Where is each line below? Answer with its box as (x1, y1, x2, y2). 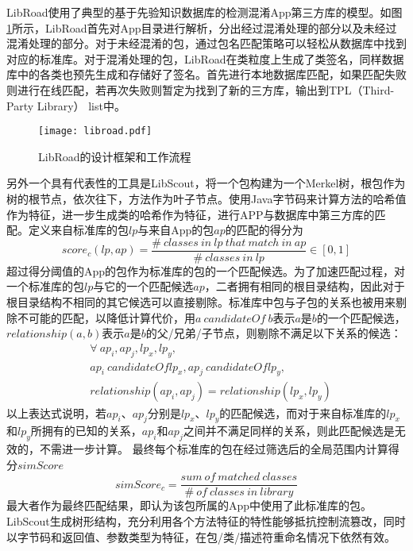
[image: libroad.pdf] (38, 125, 152, 137)
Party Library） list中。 (6, 97, 125, 114)
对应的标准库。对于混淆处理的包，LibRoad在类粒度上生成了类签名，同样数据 (6, 50, 404, 67)
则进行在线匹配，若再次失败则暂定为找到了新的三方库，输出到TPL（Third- (6, 81, 395, 98)
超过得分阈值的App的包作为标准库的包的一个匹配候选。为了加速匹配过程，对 (6, 262, 406, 279)
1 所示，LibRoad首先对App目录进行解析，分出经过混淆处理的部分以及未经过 (6, 19, 397, 36)
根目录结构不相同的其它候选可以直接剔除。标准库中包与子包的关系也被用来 (6, 294, 396, 310)
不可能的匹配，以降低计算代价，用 (17, 309, 195, 326)
